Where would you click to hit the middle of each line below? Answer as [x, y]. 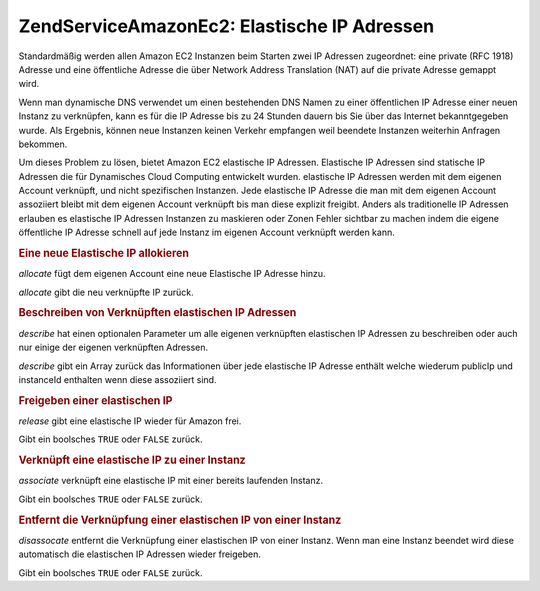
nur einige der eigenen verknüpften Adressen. [113, 347]
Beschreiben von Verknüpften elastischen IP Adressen [157, 313]
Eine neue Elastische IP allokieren [104, 253]
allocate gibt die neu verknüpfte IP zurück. [106, 292]
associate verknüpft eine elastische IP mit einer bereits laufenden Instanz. [171, 481]
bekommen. [43, 144]
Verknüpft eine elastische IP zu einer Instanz [132, 460]
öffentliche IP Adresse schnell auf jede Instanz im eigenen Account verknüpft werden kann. [206, 232]
